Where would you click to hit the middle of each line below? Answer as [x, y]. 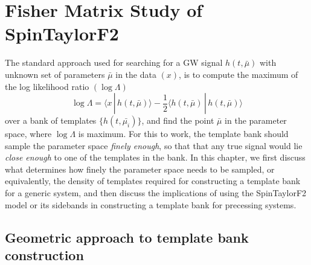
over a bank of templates [51, 120]
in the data [136, 74]
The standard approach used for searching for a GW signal [114, 62]
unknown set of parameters [55, 74]
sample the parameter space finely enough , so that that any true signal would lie [154, 145]
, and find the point [178, 120]
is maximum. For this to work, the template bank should [183, 134]
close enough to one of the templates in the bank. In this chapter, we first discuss [155, 157]
